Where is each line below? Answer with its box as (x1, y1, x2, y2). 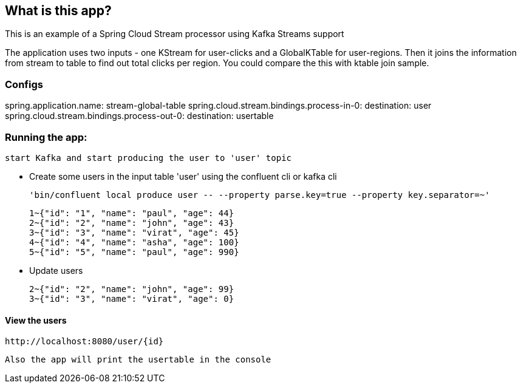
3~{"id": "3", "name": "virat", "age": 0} (29, 293, 234, 304)
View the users (5, 315, 67, 325)
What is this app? (5, 3, 112, 18)
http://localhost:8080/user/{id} (5, 336, 164, 347)
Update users (29, 265, 83, 276)
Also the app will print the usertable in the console (5, 355, 271, 365)
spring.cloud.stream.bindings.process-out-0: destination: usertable (5, 111, 274, 121)
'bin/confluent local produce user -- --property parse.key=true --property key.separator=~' (29, 189, 490, 200)
